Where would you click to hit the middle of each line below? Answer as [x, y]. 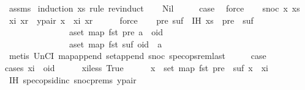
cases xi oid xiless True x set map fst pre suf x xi [137, 67]
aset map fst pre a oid [116, 32]
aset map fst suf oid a [115, 43]
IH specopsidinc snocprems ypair [73, 79]
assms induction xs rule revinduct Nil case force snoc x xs [154, 8]
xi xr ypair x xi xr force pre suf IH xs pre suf [131, 20]
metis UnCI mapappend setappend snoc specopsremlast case [137, 56]
